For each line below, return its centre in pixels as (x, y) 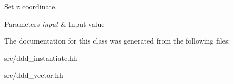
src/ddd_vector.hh (34, 75)
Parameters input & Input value (54, 23)
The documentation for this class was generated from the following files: (117, 41)
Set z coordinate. (31, 6)
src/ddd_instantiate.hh (41, 58)
